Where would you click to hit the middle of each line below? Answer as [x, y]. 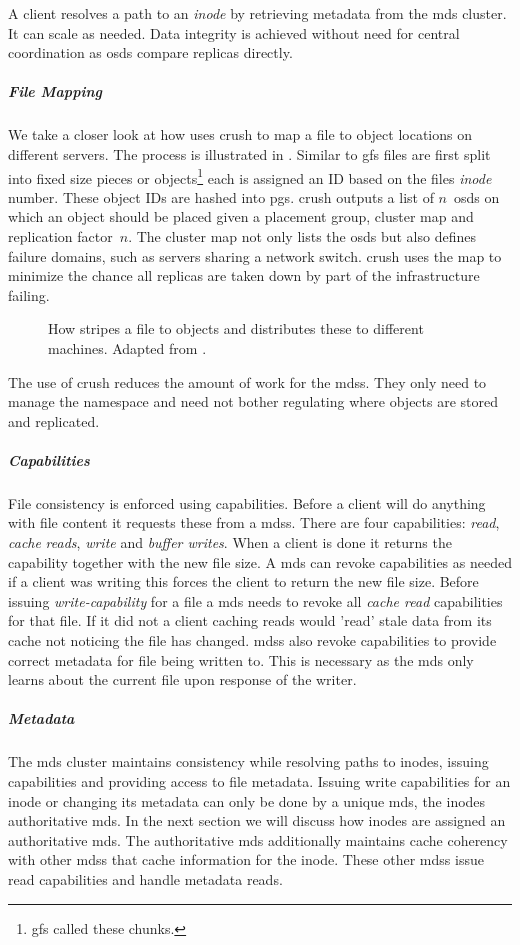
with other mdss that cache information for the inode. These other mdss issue [246, 859]
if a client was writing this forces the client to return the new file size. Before [243, 581]
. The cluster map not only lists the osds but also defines [302, 235]
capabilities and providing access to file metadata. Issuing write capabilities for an [259, 780]
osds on [477, 196]
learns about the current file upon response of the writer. [182, 679]
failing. [29, 294]
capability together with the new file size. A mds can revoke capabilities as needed [260, 561]
